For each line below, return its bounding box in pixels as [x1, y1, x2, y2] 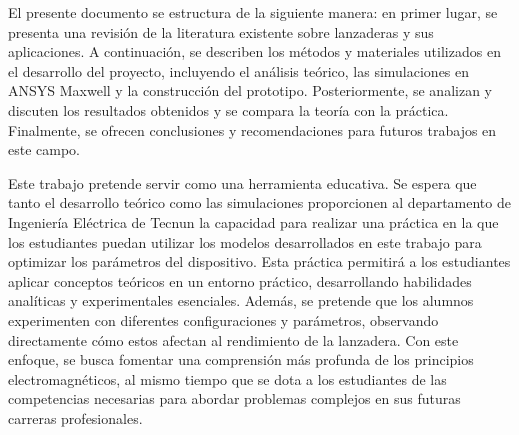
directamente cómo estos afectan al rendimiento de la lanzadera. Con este [8, 329, 459, 350]
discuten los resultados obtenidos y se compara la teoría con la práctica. [8, 99, 449, 120]
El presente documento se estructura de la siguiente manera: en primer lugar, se [8, 2, 498, 22]
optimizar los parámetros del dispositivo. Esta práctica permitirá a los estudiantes [8, 251, 511, 272]
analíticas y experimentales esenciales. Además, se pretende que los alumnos [8, 290, 474, 311]
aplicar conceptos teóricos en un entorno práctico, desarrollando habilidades [8, 270, 472, 291]
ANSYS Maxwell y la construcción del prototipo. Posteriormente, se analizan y [8, 80, 492, 101]
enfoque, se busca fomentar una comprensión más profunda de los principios [8, 349, 474, 370]
